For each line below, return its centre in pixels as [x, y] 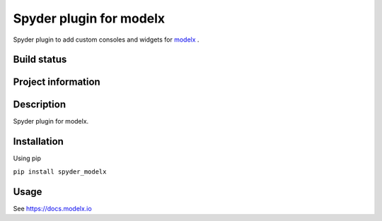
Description [40, 105]
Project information [57, 82]
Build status [40, 60]
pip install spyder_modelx [60, 172]
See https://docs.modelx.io [52, 208]
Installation [38, 142]
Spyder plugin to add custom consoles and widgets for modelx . [106, 40]
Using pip [27, 158]
